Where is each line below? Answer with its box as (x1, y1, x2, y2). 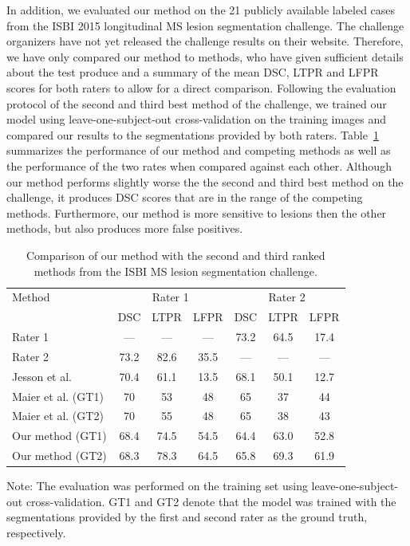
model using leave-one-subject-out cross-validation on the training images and (6, 111, 387, 128)
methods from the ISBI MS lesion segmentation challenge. (34, 262, 317, 279)
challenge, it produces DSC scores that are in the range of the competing (6, 189, 363, 206)
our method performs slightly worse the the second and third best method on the (6, 173, 404, 190)
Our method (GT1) (12, 427, 107, 444)
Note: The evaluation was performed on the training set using (6, 477, 308, 494)
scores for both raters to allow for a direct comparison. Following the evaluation (6, 79, 396, 96)
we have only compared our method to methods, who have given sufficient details (6, 48, 404, 65)
